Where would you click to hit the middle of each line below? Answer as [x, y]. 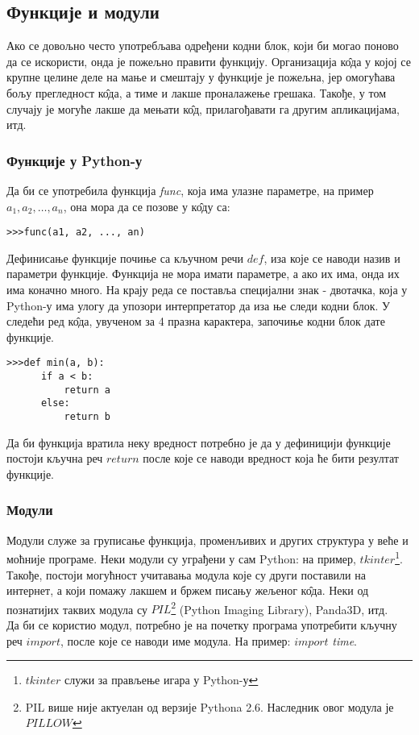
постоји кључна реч [55, 458]
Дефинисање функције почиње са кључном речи [125, 257]
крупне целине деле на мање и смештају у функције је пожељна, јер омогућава [201, 77]
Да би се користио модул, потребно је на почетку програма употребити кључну [202, 624]
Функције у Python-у [75, 160]
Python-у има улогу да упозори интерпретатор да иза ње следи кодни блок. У [198, 305]
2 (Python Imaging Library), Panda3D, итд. [280, 608]
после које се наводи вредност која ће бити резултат [271, 458]
